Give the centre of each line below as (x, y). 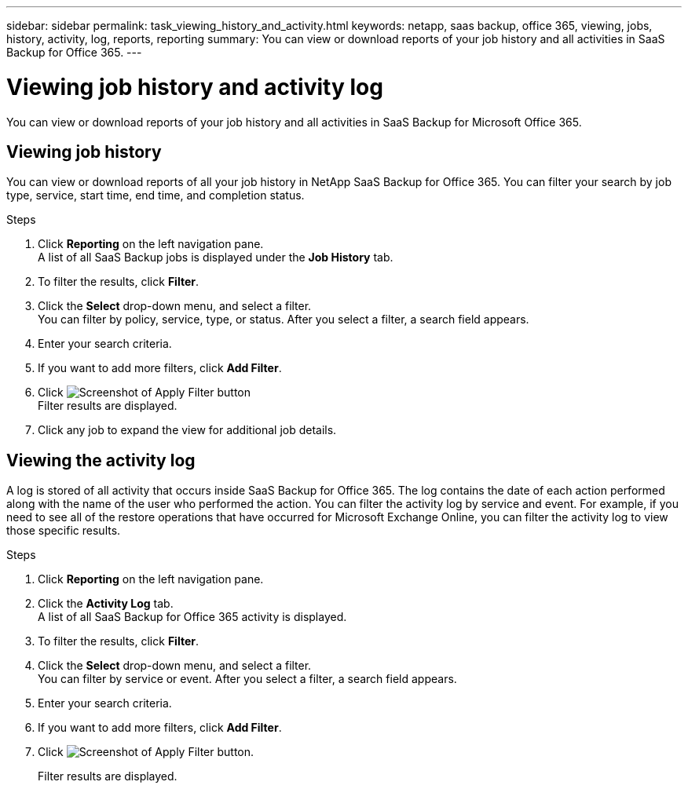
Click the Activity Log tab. (106, 604)
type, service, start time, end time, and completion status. (156, 195)
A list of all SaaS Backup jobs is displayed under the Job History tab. (216, 258)
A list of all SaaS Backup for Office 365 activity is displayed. (192, 617)
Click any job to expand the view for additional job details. (187, 430)
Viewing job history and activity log (195, 87)
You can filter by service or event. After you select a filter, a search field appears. (247, 679)
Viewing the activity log (101, 460)
